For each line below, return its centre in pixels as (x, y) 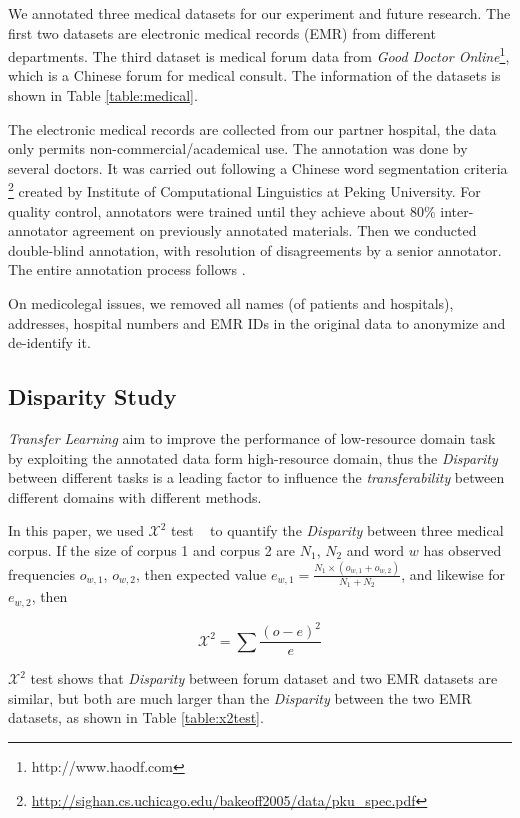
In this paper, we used (76, 530)
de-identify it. (49, 342)
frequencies (42, 573)
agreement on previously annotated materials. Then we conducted (274, 230)
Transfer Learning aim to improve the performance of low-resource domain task (252, 438)
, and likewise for (453, 573)
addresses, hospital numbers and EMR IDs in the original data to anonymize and (257, 322)
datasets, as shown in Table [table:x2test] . (136, 717)
